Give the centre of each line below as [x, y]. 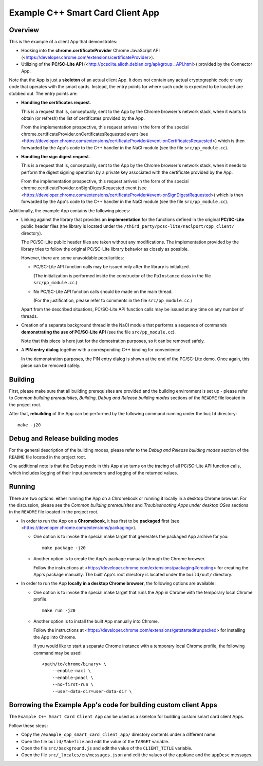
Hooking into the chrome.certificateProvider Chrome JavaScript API [91, 51]
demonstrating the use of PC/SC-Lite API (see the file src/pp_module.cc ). [99, 332]
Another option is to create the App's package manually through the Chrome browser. [119, 559]
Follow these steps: [28, 726]
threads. [30, 316]
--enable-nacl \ [71, 671]
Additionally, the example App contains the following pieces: [69, 210]
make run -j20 [59, 610]
